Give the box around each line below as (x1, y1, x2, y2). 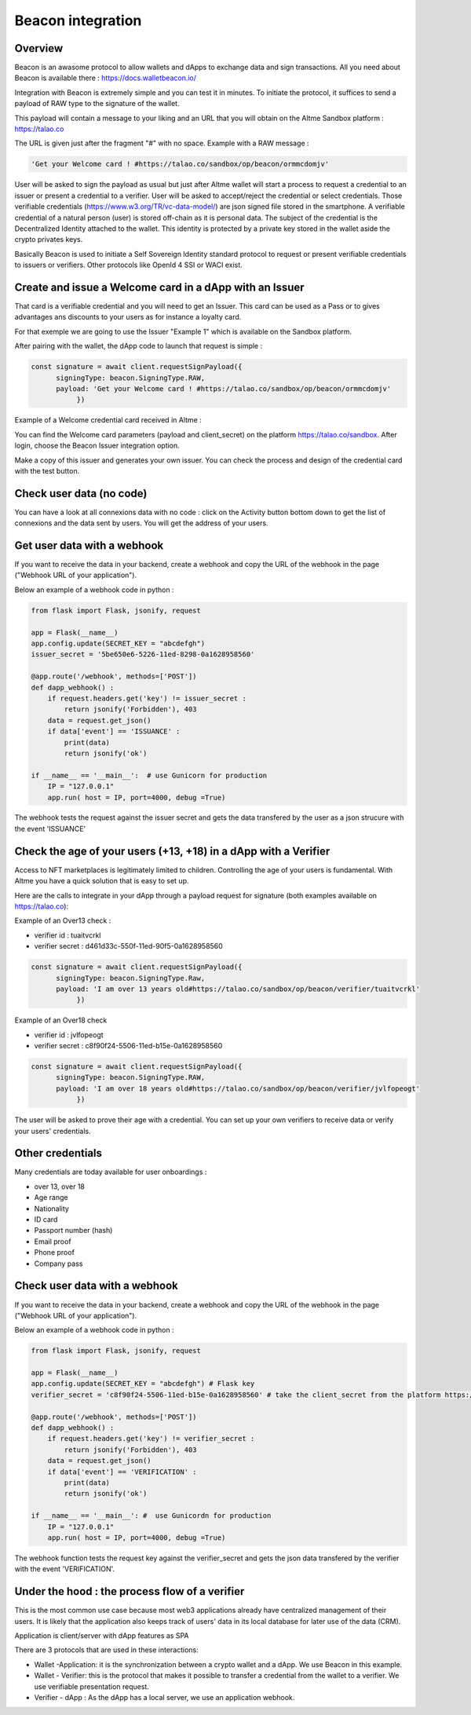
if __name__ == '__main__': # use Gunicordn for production (31, 1512, 272, 1520)
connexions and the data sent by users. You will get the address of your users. (14, 518, 268, 528)
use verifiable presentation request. (34, 1681, 149, 1691)
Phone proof (34, 1248, 75, 1257)
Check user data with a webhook (14, 1279, 178, 1293)
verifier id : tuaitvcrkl (34, 931, 101, 940)
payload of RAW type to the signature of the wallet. (14, 99, 180, 108)
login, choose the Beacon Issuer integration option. (14, 441, 180, 451)
